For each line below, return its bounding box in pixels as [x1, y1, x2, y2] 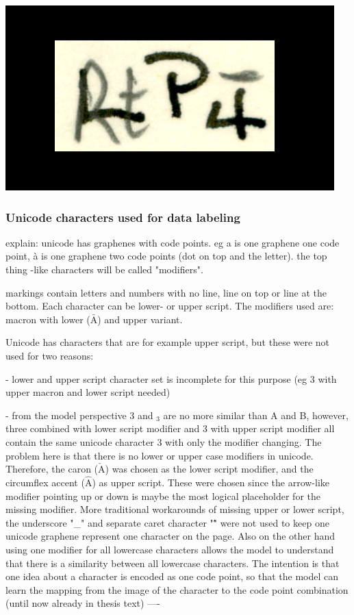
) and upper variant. [97, 312, 183, 326]
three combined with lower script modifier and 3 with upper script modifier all [5, 421, 335, 436]
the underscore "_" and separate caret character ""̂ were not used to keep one [5, 515, 329, 529]
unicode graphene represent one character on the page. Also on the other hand [5, 529, 336, 543]
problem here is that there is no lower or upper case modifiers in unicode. [5, 448, 314, 462]
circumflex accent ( [5, 475, 85, 489]
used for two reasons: [5, 348, 94, 362]
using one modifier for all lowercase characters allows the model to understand [5, 542, 334, 556]
